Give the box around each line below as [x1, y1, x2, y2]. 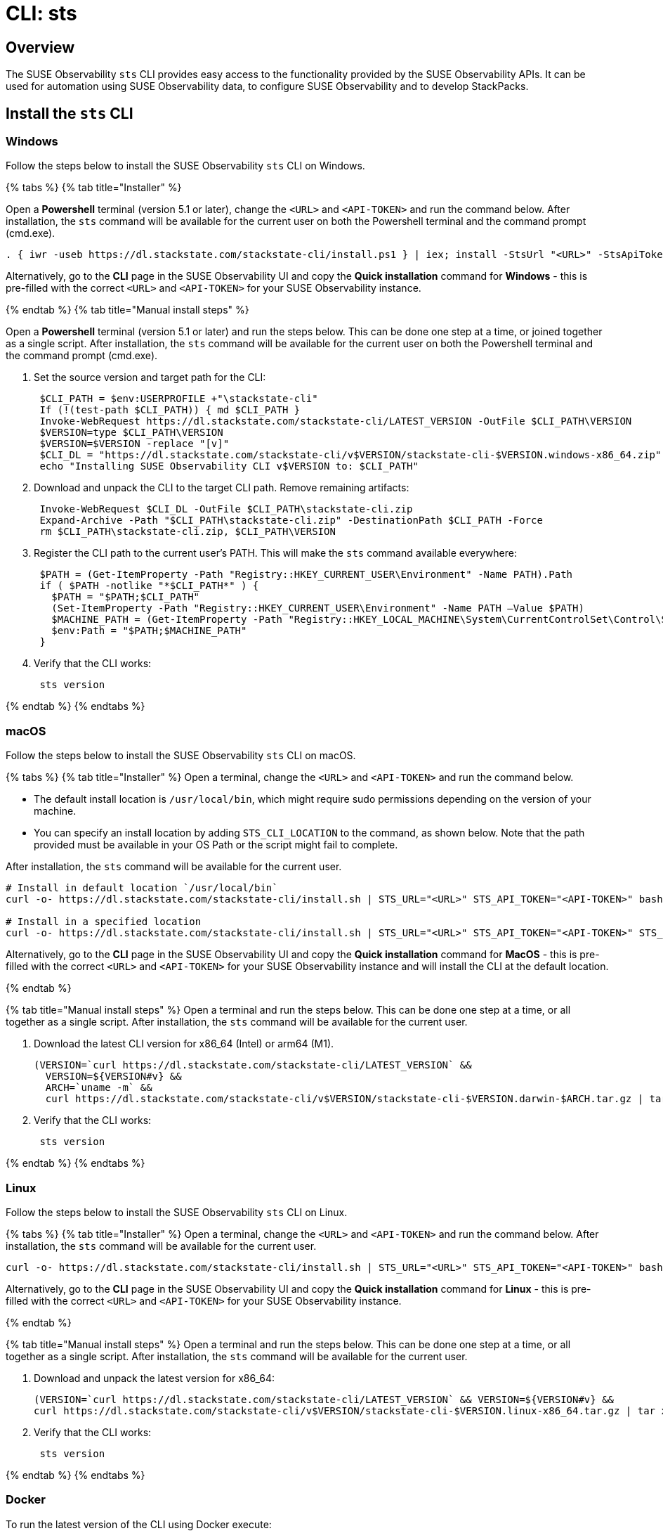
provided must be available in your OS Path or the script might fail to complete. [34, 839, 398, 851]
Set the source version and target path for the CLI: [34, 371, 266, 384]
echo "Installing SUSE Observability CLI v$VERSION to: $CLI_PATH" [39, 460, 419, 472]
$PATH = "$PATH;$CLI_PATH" [51, 591, 200, 603]
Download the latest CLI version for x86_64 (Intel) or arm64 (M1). [34, 1038, 334, 1050]
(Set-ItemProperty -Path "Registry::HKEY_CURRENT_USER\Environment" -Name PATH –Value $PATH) [51, 602, 584, 614]
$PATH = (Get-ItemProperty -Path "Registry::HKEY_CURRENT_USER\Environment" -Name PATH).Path [39, 569, 573, 581]
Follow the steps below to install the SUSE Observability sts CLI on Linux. [6, 1206, 348, 1218]
